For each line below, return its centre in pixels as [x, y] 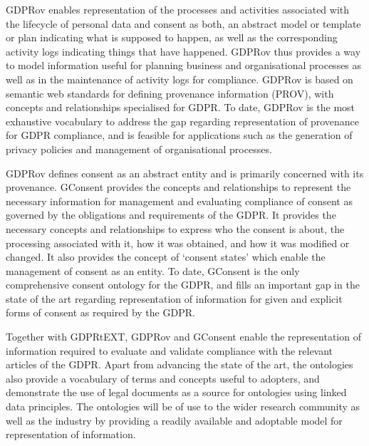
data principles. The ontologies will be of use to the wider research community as [183, 406]
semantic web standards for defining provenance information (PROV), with [170, 93]
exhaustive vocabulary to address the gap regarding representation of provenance [183, 121]
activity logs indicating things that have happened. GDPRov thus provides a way [183, 51]
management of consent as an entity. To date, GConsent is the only [153, 270]
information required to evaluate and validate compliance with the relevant [170, 350]
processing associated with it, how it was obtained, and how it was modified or [178, 243]
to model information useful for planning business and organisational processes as [184, 65]
